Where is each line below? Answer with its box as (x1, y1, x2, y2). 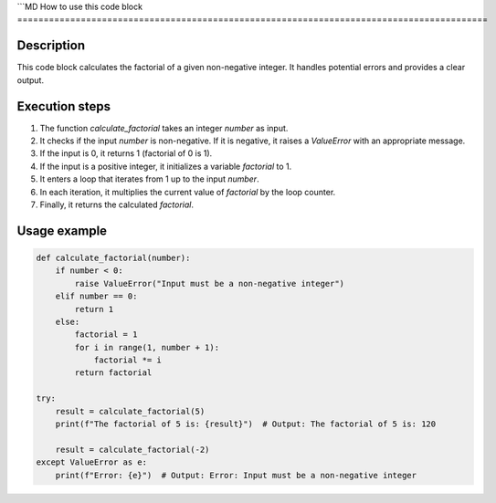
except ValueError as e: (36, 457, 148, 467)
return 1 (74, 304, 114, 314)
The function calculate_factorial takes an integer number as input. (39, 122, 289, 133)
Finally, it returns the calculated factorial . (39, 199, 195, 210)
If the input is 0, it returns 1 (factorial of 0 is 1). (39, 148, 213, 159)
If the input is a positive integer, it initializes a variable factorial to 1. (39, 161, 292, 172)
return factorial (74, 368, 153, 378)
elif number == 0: (55, 291, 138, 301)
